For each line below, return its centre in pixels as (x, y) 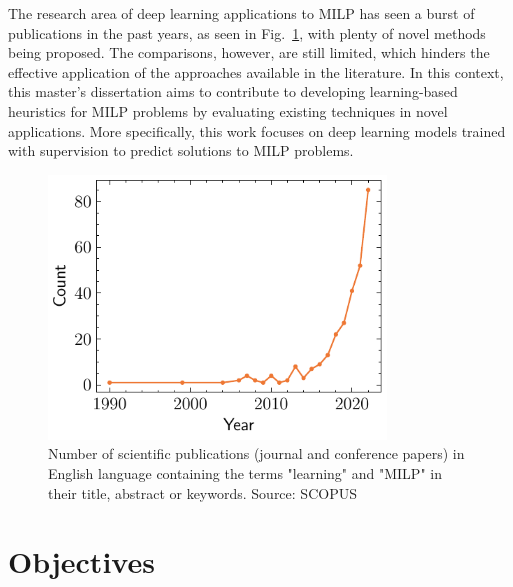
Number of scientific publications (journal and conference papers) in (256, 453)
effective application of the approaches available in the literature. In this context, (256, 71)
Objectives (81, 561)
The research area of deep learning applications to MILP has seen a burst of (241, 13)
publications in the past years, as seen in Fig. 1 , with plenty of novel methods (247, 32)
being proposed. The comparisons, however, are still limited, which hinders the (249, 52)
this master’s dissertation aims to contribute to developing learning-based (233, 91)
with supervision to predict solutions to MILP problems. (181, 150)
